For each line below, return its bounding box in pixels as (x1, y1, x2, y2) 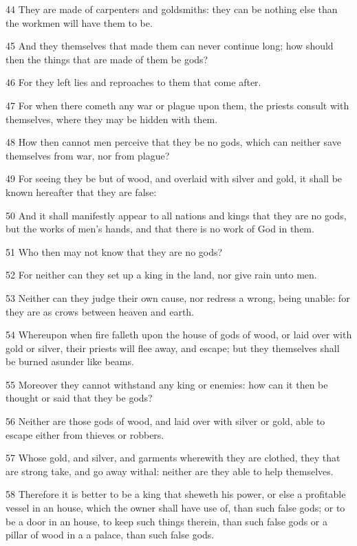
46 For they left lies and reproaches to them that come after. (6, 75, 261, 89)
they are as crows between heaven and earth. (6, 304, 195, 318)
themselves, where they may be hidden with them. (6, 111, 218, 126)
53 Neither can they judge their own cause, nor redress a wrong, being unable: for (6, 290, 350, 305)
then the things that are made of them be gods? (6, 52, 208, 66)
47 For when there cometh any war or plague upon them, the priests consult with (6, 98, 349, 112)
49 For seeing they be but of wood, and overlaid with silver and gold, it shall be (6, 171, 343, 186)
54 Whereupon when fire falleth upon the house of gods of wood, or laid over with (6, 327, 352, 342)
